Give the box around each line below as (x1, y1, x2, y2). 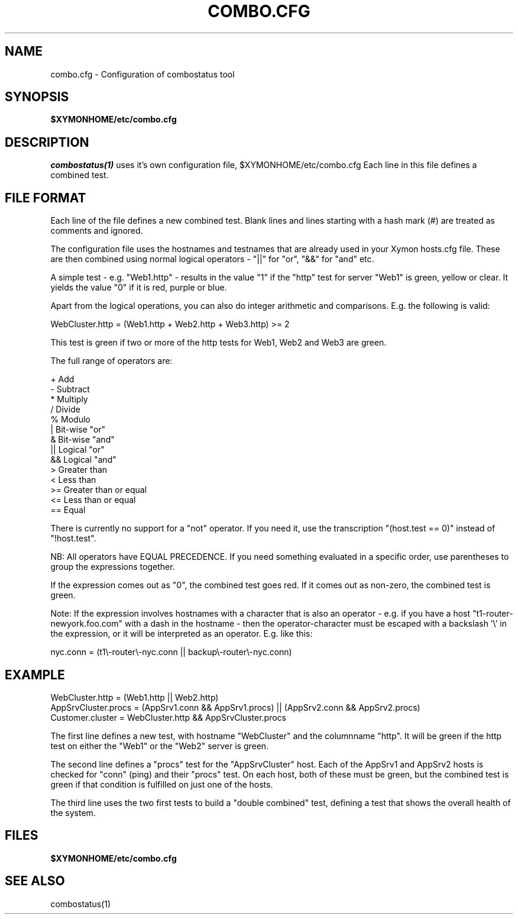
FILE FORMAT (5, 190, 86, 205)
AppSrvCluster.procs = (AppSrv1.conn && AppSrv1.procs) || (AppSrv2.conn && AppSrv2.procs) (50, 702, 420, 712)
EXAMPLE (5, 667, 65, 682)
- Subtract (50, 384, 90, 395)
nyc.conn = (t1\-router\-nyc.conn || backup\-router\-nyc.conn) (50, 647, 292, 657)
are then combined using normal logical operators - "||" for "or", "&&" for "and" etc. (50, 254, 374, 265)
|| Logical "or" (50, 444, 105, 455)
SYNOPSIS (5, 89, 69, 105)
